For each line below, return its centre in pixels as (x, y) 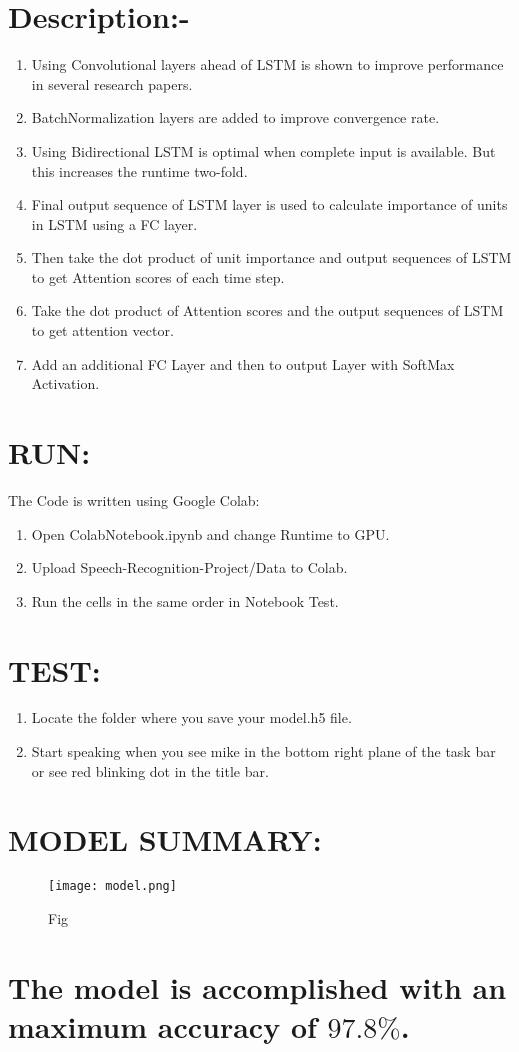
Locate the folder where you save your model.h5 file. (191, 717)
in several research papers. (112, 83)
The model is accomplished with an (257, 986)
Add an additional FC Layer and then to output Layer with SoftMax (243, 363)
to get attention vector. (102, 330)
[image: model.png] (112, 886)
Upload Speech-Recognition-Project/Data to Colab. (189, 567)
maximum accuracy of (162, 1026)
